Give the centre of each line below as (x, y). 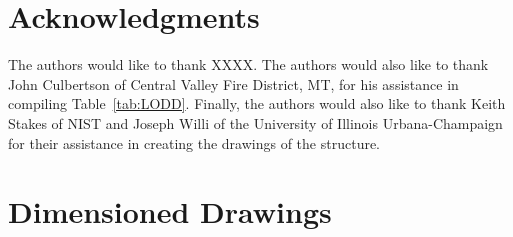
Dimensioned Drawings (170, 211)
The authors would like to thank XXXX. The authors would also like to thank (248, 64)
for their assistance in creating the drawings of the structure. (194, 142)
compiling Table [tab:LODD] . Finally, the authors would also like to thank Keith (257, 103)
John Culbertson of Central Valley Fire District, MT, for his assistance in (233, 83)
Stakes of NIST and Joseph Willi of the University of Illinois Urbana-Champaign (255, 122)
